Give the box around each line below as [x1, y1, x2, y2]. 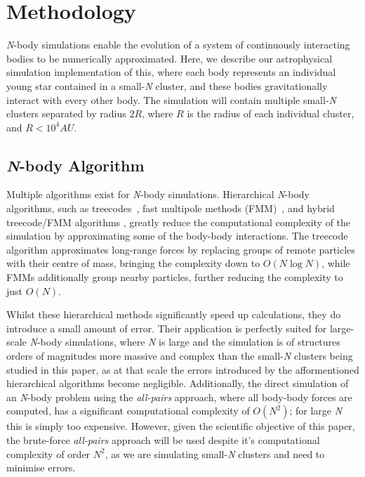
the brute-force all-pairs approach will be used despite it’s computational [6, 432, 320, 447]
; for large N [289, 403, 343, 418]
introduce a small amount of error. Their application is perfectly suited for [6, 320, 327, 335]
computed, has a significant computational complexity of [6, 403, 250, 418]
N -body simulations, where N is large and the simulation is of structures [29, 334, 340, 349]
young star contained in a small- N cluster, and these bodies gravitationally [6, 78, 328, 93]
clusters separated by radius [6, 106, 126, 121]
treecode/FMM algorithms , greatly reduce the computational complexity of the [6, 214, 351, 229]
